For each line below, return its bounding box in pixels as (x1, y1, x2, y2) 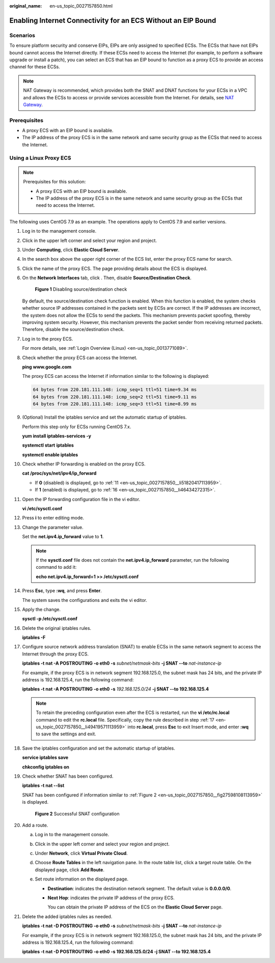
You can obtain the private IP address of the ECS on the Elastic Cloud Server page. (47, 904, 223, 910)
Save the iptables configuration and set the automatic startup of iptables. (22, 745, 175, 751)
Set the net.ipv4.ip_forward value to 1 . (22, 534, 104, 540)
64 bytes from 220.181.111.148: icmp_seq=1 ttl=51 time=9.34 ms (33, 387, 197, 393)
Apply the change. (22, 606, 61, 612)
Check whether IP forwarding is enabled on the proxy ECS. (22, 461, 146, 467)
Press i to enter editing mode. (22, 515, 84, 521)
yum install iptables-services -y (22, 433, 92, 439)
